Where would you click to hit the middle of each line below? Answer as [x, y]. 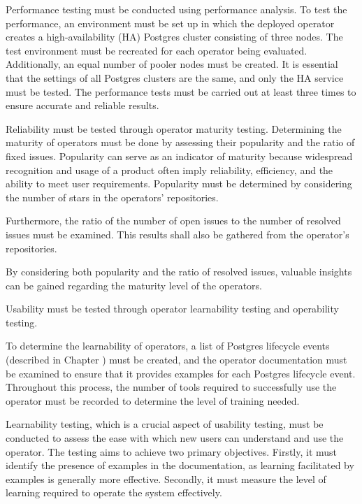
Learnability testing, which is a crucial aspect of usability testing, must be [165, 424]
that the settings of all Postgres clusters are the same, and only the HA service [175, 77]
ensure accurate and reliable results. [82, 105]
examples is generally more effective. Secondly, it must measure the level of [166, 478]
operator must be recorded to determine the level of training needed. [153, 400]
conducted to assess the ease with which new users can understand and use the [175, 438]
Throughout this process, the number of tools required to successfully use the [171, 387]
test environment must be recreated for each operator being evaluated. [157, 50]
